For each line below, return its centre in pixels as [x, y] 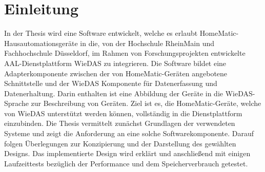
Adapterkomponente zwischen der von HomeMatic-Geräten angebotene [116, 73]
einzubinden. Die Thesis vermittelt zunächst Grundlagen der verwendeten [120, 123]
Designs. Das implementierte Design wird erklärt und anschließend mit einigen [127, 153]
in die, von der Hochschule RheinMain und [147, 43]
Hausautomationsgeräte [41, 43]
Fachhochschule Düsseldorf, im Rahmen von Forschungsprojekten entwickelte [125, 53]
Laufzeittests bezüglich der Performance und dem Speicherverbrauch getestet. [126, 163]
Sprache [16, 103]
